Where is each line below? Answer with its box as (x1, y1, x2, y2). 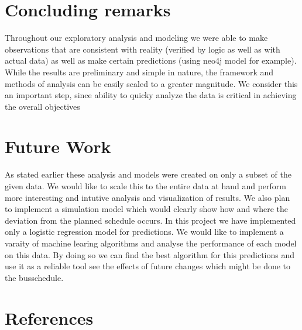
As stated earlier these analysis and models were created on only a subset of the (5, 168, 291, 180)
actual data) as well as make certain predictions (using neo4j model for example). (5, 54, 297, 67)
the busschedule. (5, 271, 64, 283)
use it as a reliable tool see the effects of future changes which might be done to (5, 260, 291, 272)
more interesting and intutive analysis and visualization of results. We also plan (5, 191, 290, 203)
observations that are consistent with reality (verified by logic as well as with (5, 43, 280, 55)
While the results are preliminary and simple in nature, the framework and (5, 65, 274, 78)
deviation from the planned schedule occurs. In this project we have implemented (5, 214, 296, 226)
